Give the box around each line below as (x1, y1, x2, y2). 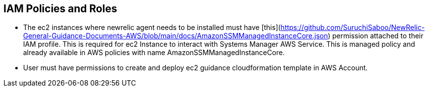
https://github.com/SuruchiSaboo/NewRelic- (280, 23, 425, 32)
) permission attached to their (328, 31, 424, 40)
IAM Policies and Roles (3, 2, 117, 15)
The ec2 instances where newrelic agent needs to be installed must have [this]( (23, 23, 281, 32)
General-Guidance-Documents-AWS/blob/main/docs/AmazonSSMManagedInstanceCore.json (23, 31, 328, 40)
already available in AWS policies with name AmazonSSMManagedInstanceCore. (23, 48, 285, 57)
